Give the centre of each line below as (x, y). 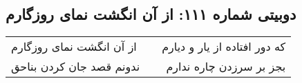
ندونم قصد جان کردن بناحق (76, 67)
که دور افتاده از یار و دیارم (224, 47)
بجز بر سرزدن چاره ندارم (226, 67)
